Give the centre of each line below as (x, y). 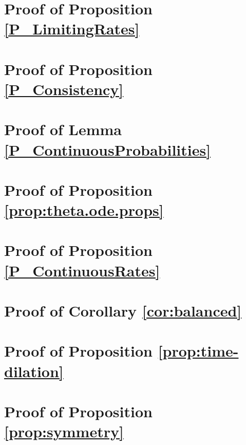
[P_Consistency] (64, 89)
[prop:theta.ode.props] (84, 210)
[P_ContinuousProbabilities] (108, 149)
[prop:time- (198, 351)
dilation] (34, 371)
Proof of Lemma (63, 129)
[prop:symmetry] (64, 431)
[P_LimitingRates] (72, 29)
